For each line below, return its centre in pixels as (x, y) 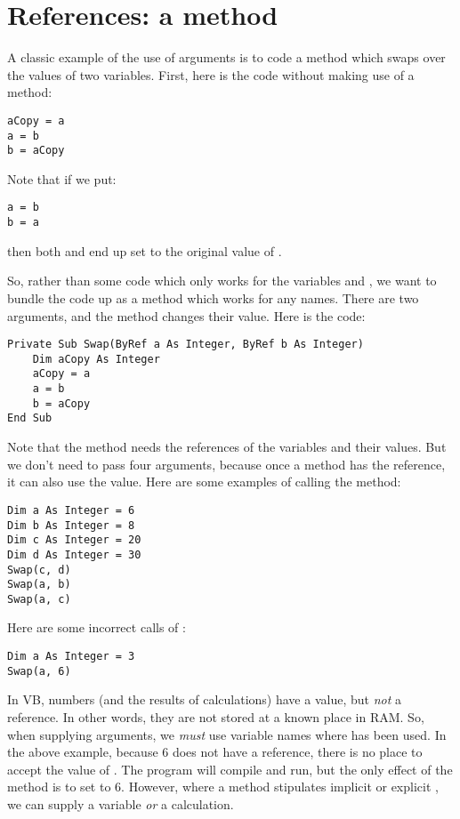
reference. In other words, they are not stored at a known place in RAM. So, (216, 716)
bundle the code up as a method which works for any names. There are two (213, 297)
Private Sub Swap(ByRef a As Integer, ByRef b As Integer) (186, 345)
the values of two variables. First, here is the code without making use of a (211, 74)
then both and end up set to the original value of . (145, 250)
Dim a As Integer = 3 (71, 657)
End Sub (30, 418)
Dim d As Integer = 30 (74, 554)
